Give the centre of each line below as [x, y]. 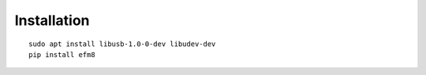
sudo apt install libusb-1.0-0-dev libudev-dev [122, 44]
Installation [52, 20]
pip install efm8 [62, 54]
